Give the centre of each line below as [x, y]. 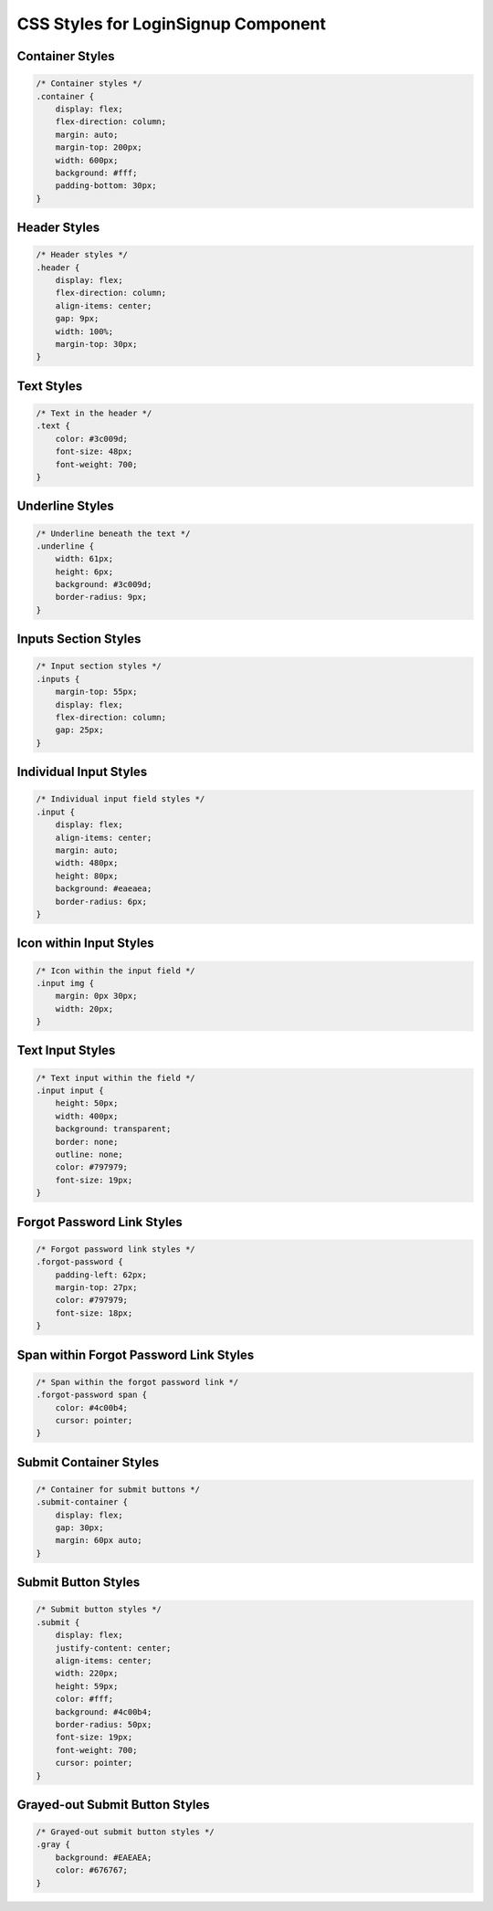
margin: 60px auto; [99, 1540]
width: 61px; [84, 559]
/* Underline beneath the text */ [113, 533]
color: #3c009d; [91, 439]
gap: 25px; [79, 730]
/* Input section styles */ [99, 666]
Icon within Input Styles [85, 944]
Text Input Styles [66, 1050]
